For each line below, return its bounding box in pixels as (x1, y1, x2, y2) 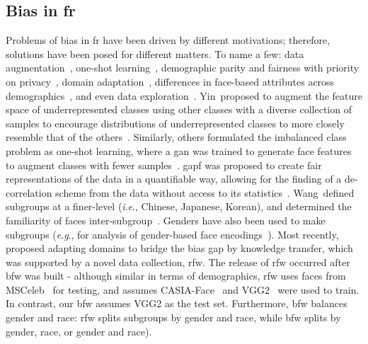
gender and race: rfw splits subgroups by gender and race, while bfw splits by (6, 310, 341, 325)
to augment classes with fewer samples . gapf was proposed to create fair (6, 157, 322, 172)
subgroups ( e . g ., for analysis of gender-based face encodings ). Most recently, (6, 227, 339, 241)
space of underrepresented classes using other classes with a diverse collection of (6, 102, 352, 117)
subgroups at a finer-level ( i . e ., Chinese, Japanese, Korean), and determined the (6, 199, 352, 214)
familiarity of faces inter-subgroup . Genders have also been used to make (6, 212, 326, 227)
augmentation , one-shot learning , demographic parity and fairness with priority (6, 60, 360, 75)
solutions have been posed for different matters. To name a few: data (6, 46, 304, 61)
